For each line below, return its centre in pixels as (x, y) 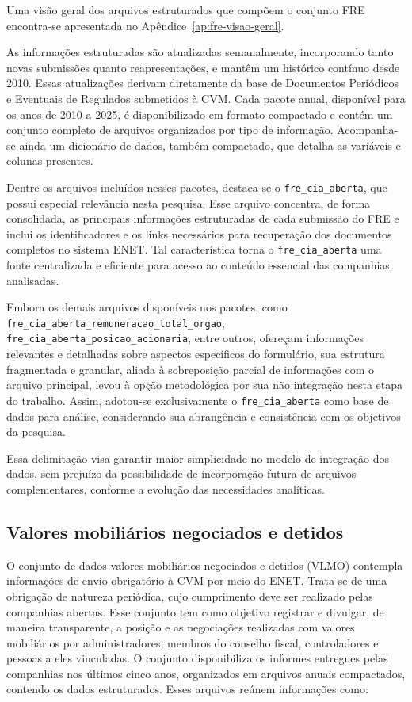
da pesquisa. (36, 431)
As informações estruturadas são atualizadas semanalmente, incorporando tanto (200, 52)
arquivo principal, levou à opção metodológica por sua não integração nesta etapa (205, 385)
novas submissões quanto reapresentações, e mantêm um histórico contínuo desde (203, 67)
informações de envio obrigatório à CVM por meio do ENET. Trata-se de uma (197, 580)
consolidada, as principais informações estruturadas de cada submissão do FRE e (203, 218)
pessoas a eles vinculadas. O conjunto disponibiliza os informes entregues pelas (197, 658)
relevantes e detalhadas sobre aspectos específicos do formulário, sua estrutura (196, 354)
